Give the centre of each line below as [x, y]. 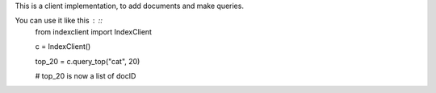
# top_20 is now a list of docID [86, 75]
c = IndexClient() [63, 46]
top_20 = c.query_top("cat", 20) [88, 61]
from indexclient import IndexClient [94, 31]
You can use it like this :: [59, 21]
